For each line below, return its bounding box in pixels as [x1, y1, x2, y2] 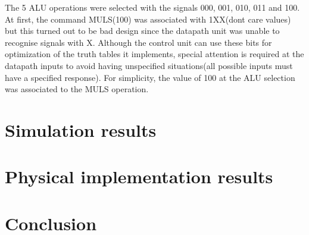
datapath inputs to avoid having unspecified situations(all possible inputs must [5, 59, 293, 71]
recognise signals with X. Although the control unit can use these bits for [5, 36, 272, 48]
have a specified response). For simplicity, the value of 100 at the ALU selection [5, 71, 295, 83]
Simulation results [5, 117, 157, 142]
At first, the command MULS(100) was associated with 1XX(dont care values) [5, 12, 291, 25]
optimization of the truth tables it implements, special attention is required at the [5, 48, 304, 60]
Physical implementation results [5, 164, 273, 189]
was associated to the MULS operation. [5, 83, 149, 95]
